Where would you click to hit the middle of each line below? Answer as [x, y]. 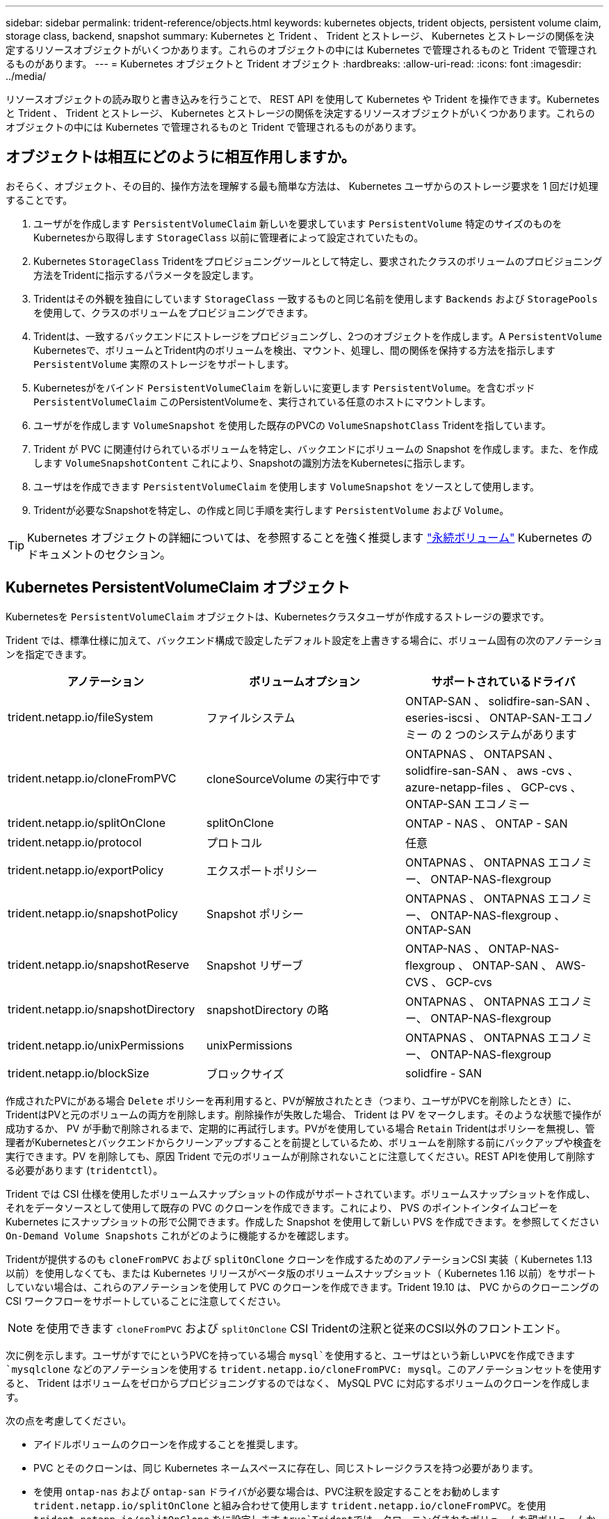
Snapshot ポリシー [255, 914]
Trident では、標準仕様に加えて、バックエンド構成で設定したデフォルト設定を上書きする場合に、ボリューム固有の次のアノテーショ [304, 640]
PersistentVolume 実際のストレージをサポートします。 [164, 364]
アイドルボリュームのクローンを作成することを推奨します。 [169, 1444]
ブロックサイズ [245, 1074]
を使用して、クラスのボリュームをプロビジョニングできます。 [173, 312]
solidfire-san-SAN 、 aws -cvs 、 [492, 770]
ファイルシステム [251, 717]
